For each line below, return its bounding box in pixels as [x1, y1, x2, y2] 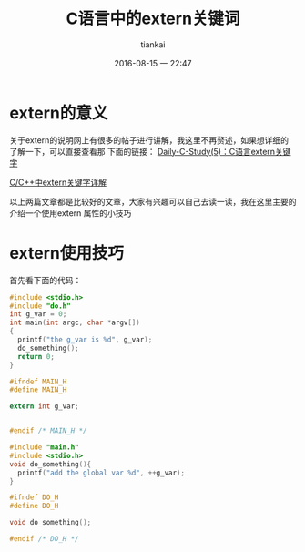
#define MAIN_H [9, 385, 67, 394]
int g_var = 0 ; [9, 310, 67, 319]
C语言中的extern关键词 [66, 8, 240, 29]
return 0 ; [17, 352, 55, 361]
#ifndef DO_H [9, 493, 59, 502]
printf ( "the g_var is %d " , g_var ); [17, 335, 153, 344]
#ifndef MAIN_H [9, 377, 67, 386]
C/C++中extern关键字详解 [9, 177, 107, 188]
